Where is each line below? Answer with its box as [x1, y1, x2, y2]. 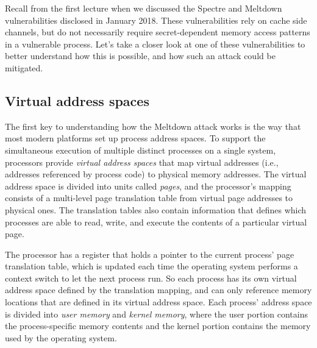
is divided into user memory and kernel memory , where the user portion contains [5, 307, 308, 320]
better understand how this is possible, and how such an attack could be [5, 49, 276, 62]
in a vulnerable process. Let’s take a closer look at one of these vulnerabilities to [5, 37, 305, 50]
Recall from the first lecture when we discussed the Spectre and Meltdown [5, 2, 282, 14]
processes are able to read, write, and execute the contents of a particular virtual [5, 215, 307, 228]
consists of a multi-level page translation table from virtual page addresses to [5, 191, 293, 204]
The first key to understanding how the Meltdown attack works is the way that [5, 119, 301, 132]
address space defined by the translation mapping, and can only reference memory [5, 283, 312, 296]
